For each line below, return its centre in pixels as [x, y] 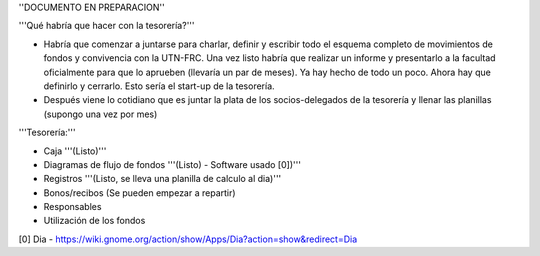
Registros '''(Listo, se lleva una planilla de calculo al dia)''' [162, 179]
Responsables [72, 207]
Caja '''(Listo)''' [75, 151]
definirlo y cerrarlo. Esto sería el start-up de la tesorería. [159, 86]
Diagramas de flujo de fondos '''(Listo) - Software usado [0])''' [172, 164]
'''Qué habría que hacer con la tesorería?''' [106, 26]
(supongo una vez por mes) [100, 114]
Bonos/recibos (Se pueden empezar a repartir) [139, 192]
